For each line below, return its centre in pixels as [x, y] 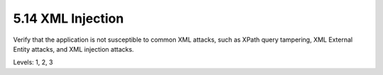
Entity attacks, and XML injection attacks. [73, 49]
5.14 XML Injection [68, 18]
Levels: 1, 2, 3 [33, 62]
